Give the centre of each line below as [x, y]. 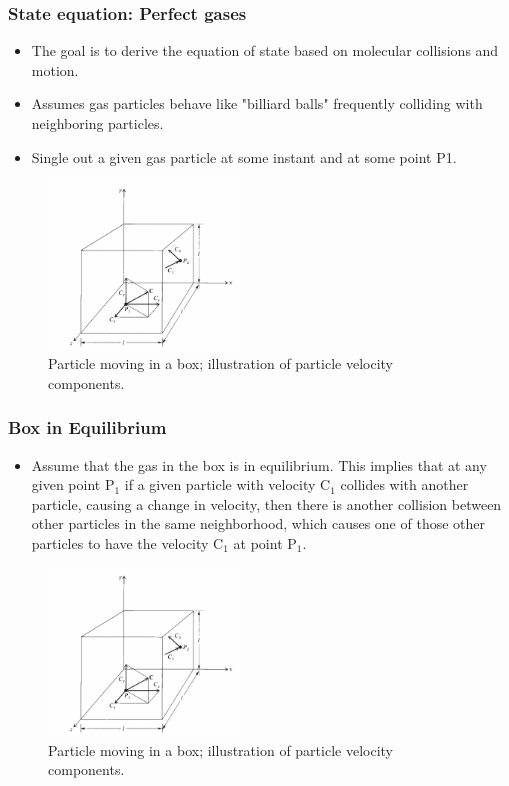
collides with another [404, 484]
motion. [55, 69]
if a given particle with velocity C [227, 484]
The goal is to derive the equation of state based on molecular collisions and [265, 50]
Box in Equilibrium [87, 427]
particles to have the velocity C [127, 543]
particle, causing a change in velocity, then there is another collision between [266, 503]
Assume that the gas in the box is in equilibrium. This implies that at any [259, 464]
